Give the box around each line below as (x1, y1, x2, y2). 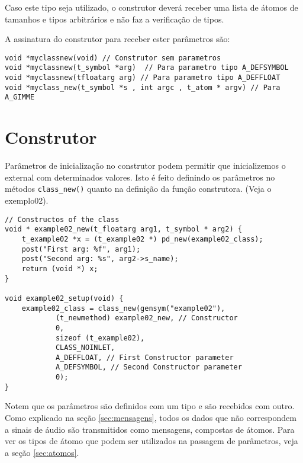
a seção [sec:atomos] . (5, 446, 79, 458)
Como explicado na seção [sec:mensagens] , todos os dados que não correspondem (5, 411, 296, 424)
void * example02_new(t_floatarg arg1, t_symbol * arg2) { (5, 225, 242, 234)
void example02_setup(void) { (5, 294, 124, 303)
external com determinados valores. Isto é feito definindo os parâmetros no (5, 171, 275, 183)
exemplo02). (5, 194, 49, 207)
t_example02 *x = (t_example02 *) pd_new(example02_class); (21, 234, 263, 243)
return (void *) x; (21, 264, 98, 273)
